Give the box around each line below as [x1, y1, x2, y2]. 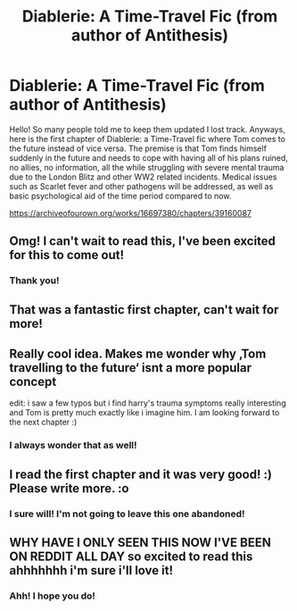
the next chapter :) [9, 417, 78, 428]
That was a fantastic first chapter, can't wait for [9, 302, 279, 317]
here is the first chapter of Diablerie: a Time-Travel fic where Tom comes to [9, 133, 285, 144]
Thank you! [9, 274, 60, 287]
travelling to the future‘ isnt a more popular [9, 360, 252, 376]
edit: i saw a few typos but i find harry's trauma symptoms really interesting [9, 398, 287, 408]
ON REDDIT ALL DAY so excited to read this [9, 549, 253, 565]
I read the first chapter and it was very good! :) [9, 466, 272, 481]
